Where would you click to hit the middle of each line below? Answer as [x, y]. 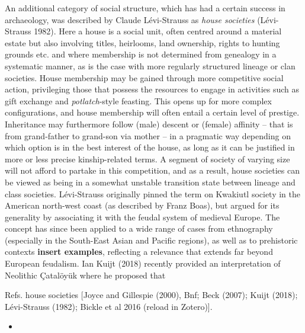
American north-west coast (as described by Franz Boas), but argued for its [142, 205]
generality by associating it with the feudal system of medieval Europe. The [142, 217]
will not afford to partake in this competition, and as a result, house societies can [152, 170]
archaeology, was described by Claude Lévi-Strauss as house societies [130, 19]
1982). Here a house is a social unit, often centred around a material [158, 31]
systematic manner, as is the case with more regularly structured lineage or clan [150, 65]
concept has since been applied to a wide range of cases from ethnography [139, 228]
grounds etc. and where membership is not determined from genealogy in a [141, 54]
